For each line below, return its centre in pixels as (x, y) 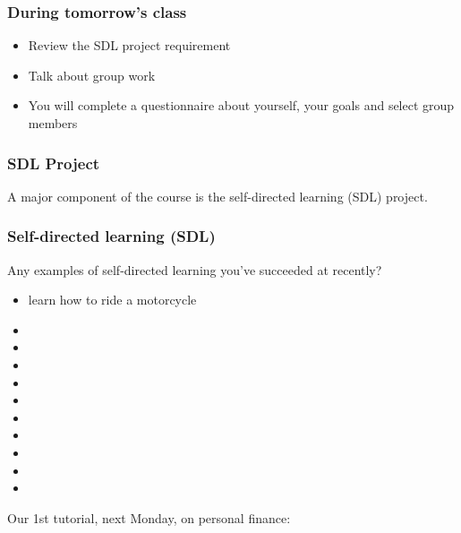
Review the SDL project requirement (129, 45)
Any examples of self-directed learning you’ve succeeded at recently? (195, 269)
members (53, 123)
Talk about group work (92, 75)
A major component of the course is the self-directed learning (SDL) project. (218, 196)
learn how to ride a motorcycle (112, 300)
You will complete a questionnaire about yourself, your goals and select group (241, 105)
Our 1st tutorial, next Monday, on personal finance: (149, 517)
